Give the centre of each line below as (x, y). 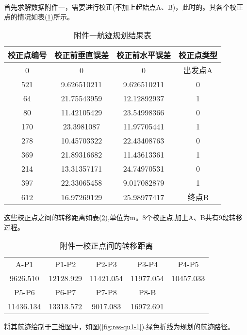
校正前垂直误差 (82, 55)
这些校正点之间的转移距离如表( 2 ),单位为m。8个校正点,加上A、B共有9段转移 (123, 217)
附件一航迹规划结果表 (113, 35)
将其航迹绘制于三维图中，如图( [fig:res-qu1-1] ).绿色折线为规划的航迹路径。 (119, 327)
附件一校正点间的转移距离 (107, 246)
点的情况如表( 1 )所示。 (39, 16)
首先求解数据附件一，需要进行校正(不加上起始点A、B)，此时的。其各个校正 (124, 7)
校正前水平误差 (144, 55)
